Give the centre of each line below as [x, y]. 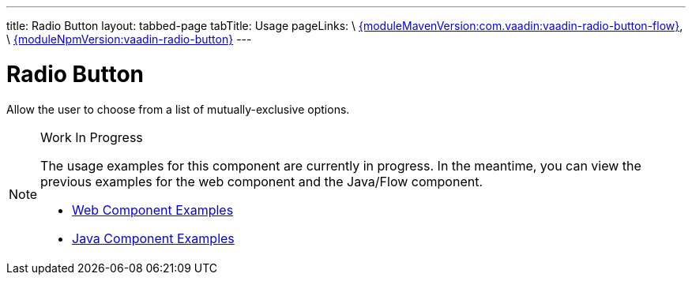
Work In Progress [92, 137]
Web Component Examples [153, 210]
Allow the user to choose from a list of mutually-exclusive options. [178, 109]
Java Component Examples [153, 238]
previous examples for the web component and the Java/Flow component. [262, 181]
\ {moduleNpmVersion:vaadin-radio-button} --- [129, 39]
